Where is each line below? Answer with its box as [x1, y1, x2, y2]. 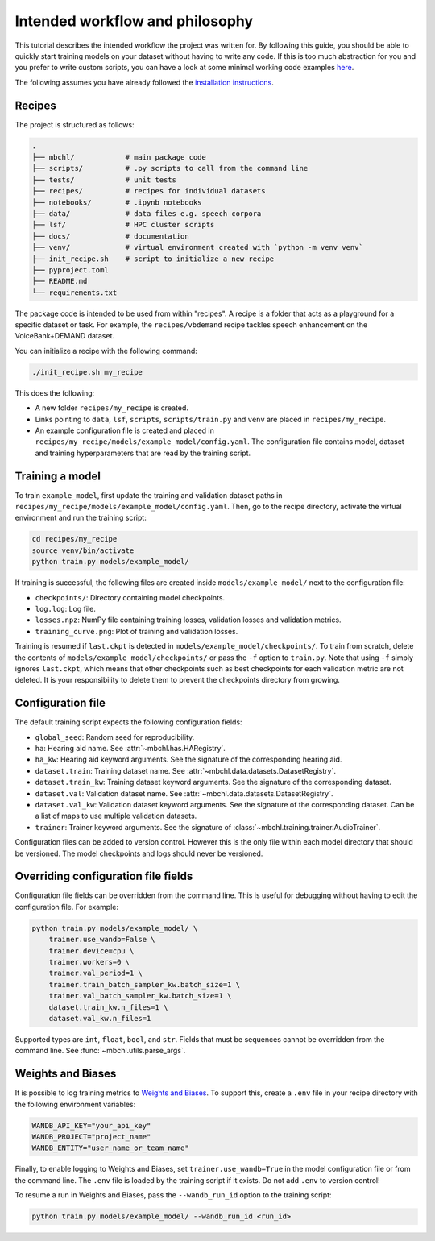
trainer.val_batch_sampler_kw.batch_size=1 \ [48, 991, 232, 1001]
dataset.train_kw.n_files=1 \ [48, 1002, 168, 1011]
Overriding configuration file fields [14, 870, 193, 883]
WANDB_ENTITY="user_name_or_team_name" [31, 1143, 189, 1152]
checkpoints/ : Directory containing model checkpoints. [35, 592, 226, 602]
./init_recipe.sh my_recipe [31, 367, 143, 376]
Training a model [14, 469, 101, 483]
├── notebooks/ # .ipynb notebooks [31, 197, 202, 207]
